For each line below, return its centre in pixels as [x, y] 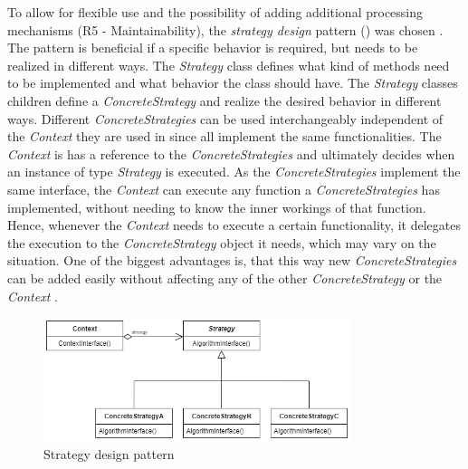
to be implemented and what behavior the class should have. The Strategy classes [233, 83]
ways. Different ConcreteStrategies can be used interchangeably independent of [225, 118]
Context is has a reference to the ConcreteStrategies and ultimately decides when [231, 153]
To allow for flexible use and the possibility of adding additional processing [215, 12]
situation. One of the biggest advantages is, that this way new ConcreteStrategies [232, 260]
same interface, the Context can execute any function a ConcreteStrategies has [224, 189]
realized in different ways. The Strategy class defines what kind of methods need [229, 65]
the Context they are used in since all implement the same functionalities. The [224, 136]
